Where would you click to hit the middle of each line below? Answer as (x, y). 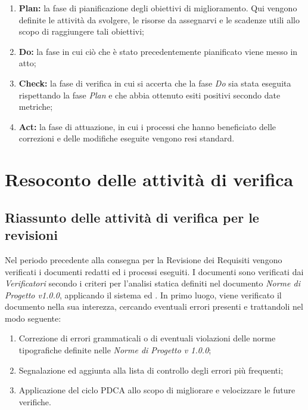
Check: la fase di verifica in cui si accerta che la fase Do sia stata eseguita (155, 83)
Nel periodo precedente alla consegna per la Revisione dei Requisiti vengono (144, 259)
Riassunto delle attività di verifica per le (132, 217)
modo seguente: (33, 318)
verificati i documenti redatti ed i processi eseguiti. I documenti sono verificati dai (154, 271)
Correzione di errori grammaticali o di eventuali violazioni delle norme (147, 338)
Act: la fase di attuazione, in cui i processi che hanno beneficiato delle (147, 126)
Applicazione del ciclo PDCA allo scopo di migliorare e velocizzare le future (157, 390)
